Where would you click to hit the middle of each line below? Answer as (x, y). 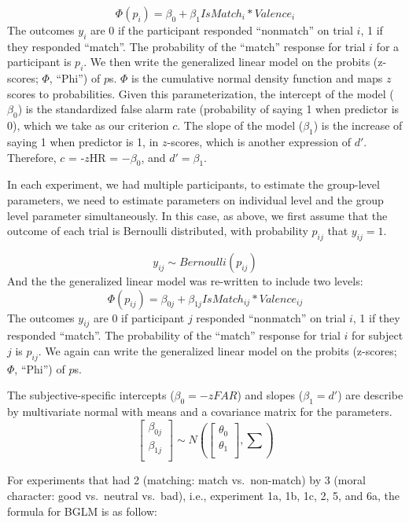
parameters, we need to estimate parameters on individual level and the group (195, 199)
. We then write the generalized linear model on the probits (227, 62)
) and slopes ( (270, 395)
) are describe (370, 395)
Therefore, (32, 157)
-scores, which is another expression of (259, 141)
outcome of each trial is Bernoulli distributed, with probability (158, 231)
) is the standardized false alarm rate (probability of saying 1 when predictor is (208, 109)
